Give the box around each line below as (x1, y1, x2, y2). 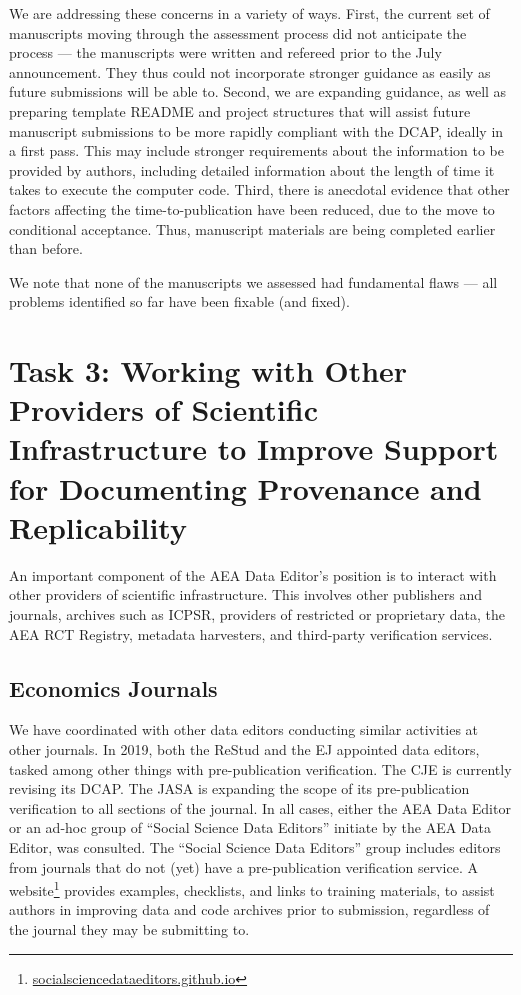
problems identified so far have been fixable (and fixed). (9, 291, 350, 312)
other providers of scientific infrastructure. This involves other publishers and (9, 584, 483, 605)
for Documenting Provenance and (9, 467, 482, 508)
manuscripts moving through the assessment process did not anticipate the (9, 22, 467, 43)
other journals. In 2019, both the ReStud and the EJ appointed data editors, (9, 738, 480, 759)
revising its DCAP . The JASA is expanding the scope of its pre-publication (9, 778, 470, 799)
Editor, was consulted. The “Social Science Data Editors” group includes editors (9, 836, 501, 857)
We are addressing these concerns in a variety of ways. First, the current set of (9, 3, 490, 23)
